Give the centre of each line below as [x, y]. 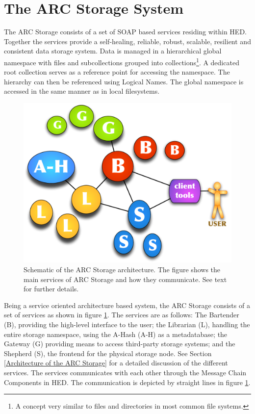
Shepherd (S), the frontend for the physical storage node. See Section [108, 353]
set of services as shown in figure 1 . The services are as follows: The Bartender [122, 315]
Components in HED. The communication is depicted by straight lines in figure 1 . [127, 382]
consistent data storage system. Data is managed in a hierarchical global [113, 51]
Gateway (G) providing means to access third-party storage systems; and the [120, 344]
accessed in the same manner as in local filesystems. [82, 91]
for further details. [51, 289]
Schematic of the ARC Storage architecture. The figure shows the [122, 269]
